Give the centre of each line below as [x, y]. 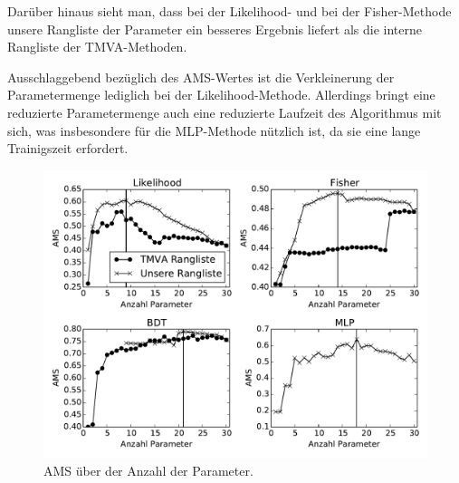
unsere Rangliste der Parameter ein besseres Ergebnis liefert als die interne [215, 29]
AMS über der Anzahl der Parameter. [148, 471]
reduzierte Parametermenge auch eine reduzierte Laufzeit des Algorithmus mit [225, 112]
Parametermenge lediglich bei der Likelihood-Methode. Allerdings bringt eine [221, 95]
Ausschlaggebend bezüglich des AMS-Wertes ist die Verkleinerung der [201, 77]
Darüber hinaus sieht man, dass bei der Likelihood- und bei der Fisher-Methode [229, 11]
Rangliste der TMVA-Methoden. [97, 47]
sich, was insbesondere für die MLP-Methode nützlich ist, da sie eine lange [214, 130]
